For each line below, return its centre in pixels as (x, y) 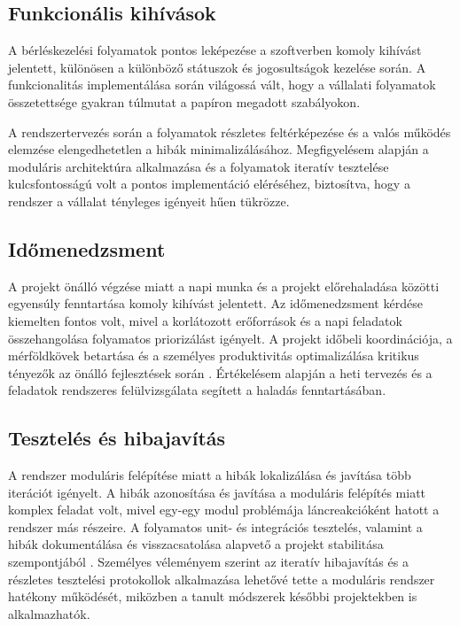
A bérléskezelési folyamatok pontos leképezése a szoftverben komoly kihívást (215, 50)
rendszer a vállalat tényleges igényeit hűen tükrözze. (149, 201)
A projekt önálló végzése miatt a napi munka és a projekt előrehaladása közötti (224, 286)
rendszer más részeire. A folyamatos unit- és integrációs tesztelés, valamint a (215, 526)
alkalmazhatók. (49, 613)
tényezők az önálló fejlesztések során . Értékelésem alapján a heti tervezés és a (220, 372)
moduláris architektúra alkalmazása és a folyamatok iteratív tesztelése (199, 166)
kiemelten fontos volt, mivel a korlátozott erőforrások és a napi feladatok (205, 320)
